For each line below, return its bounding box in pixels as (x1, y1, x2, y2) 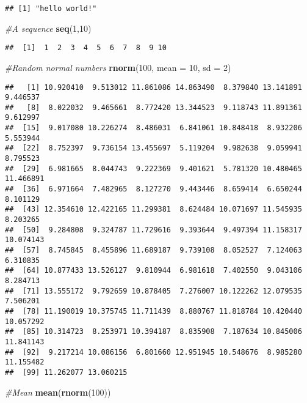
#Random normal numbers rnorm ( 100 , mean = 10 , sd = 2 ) (5, 61, 231, 73)
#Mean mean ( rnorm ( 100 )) (5, 385, 111, 398)
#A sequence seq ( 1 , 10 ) (5, 21, 92, 34)
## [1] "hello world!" (5, 4, 97, 13)
